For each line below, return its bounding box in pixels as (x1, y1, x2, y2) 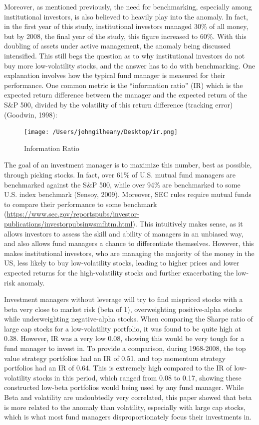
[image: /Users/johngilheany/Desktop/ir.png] (24, 128, 178, 136)
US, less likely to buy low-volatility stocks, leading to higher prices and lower (4, 257, 240, 268)
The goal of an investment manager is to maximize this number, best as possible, (4, 159, 252, 170)
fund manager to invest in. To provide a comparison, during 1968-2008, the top (4, 343, 246, 353)
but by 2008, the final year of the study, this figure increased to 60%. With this (4, 30, 247, 41)
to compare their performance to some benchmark (4, 198, 157, 209)
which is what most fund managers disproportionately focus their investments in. (4, 411, 252, 422)
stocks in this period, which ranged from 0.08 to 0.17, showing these (33, 372, 242, 382)
